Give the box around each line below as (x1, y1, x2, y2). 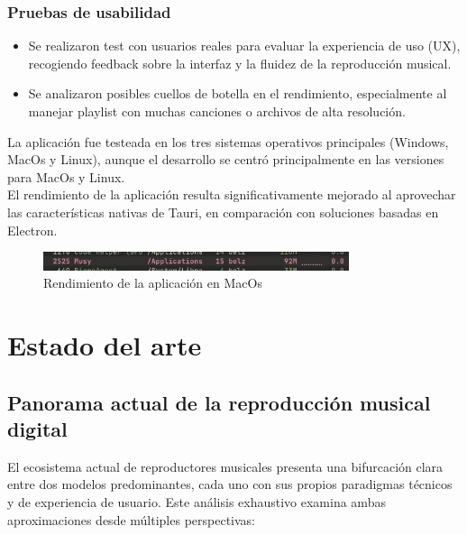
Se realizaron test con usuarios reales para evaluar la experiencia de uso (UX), (28, 36, 461, 55)
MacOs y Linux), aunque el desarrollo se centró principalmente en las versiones (7, 150, 444, 169)
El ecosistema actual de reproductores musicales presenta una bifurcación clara (7, 457, 444, 475)
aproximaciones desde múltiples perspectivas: (7, 510, 256, 529)
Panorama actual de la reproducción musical (7, 388, 431, 416)
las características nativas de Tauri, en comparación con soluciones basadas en (7, 202, 439, 221)
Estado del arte (7, 327, 202, 364)
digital (7, 415, 68, 443)
